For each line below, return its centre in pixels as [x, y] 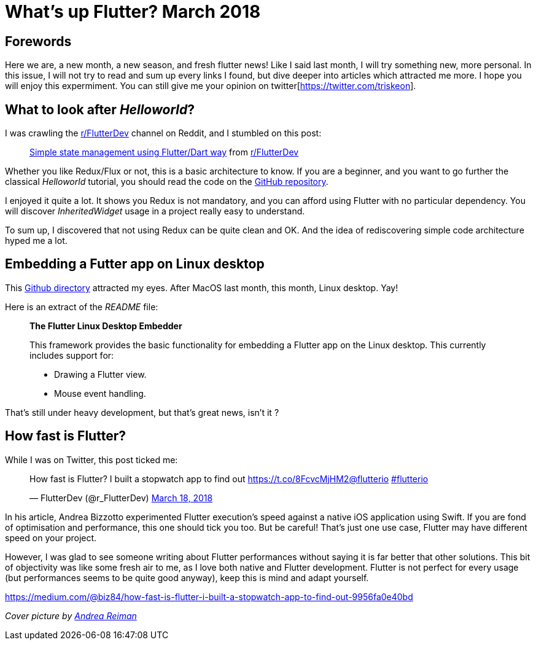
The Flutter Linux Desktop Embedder [106, 326]
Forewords [38, 41]
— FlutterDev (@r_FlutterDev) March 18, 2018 [121, 498]
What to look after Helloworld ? [100, 109]
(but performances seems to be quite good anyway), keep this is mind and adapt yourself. [187, 577]
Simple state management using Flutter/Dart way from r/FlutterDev [164, 152]
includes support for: [72, 355]
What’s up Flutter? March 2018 [133, 12]
